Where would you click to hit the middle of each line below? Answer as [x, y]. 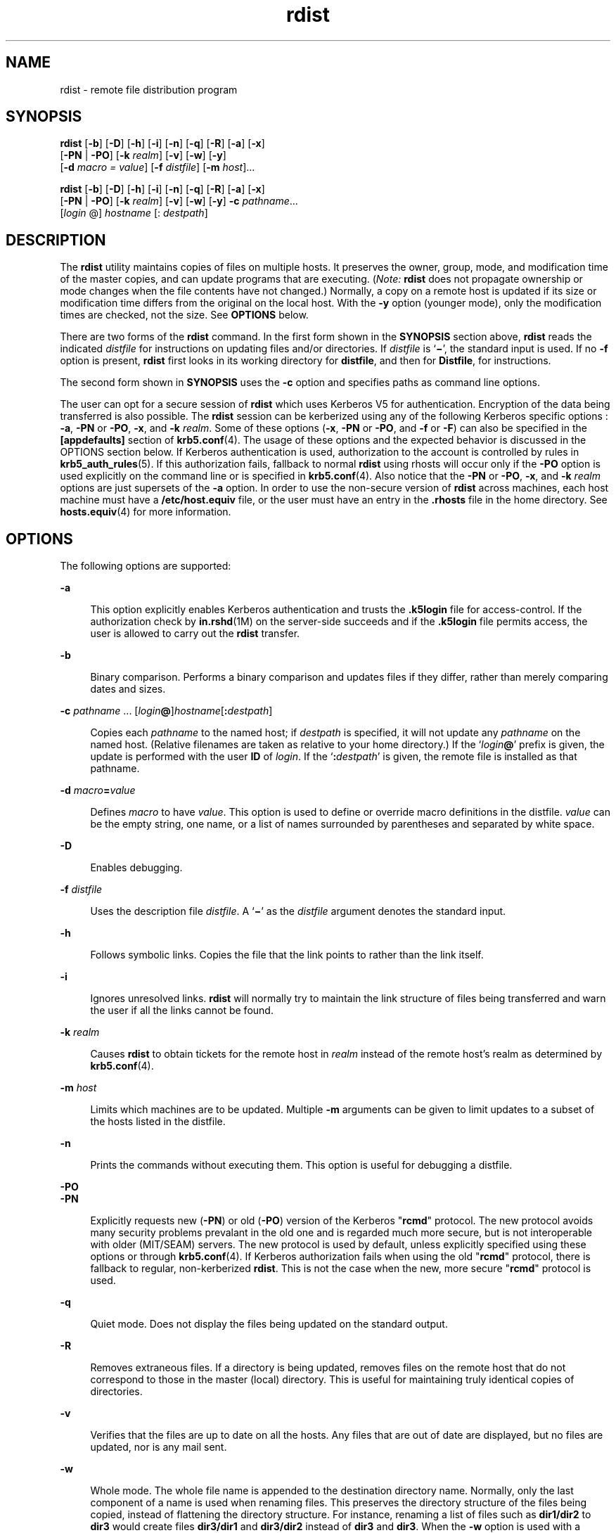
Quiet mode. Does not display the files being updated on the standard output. [269, 1324]
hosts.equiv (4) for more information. [146, 512]
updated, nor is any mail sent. [159, 1447]
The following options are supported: [146, 566]
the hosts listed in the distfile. [158, 1122]
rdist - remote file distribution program [149, 89]
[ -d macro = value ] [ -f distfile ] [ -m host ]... [158, 167]
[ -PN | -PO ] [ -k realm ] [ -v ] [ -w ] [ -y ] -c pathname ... [179, 201]
